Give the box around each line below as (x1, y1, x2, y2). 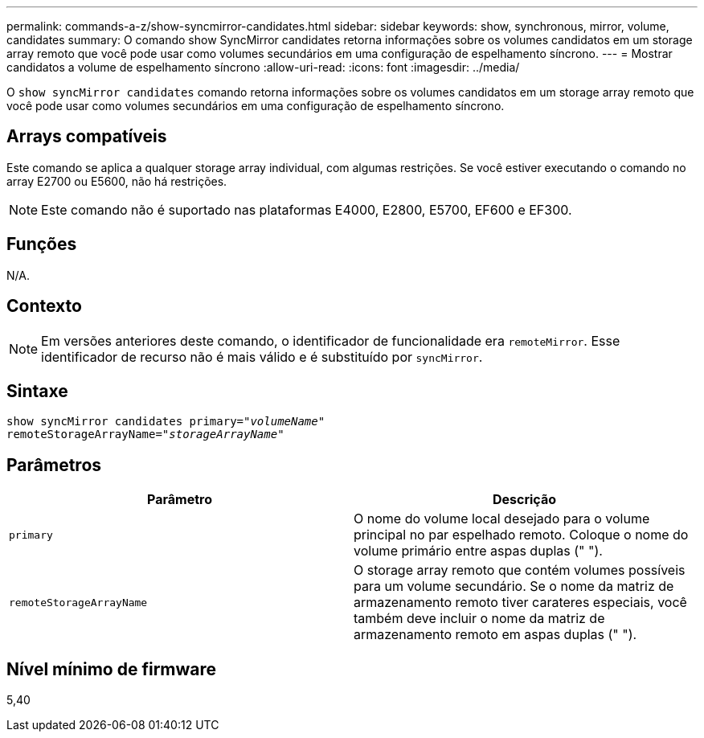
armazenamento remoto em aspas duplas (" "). (354, 626, 637, 643)
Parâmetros (6, 454, 102, 475)
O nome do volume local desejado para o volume (354, 510, 650, 527)
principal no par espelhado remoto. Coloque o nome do (354, 527, 689, 543)
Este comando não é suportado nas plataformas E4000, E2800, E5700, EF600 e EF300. (41, 201, 572, 218)
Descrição (492, 491, 557, 508)
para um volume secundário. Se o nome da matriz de (354, 578, 674, 595)
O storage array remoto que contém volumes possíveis (354, 562, 686, 579)
